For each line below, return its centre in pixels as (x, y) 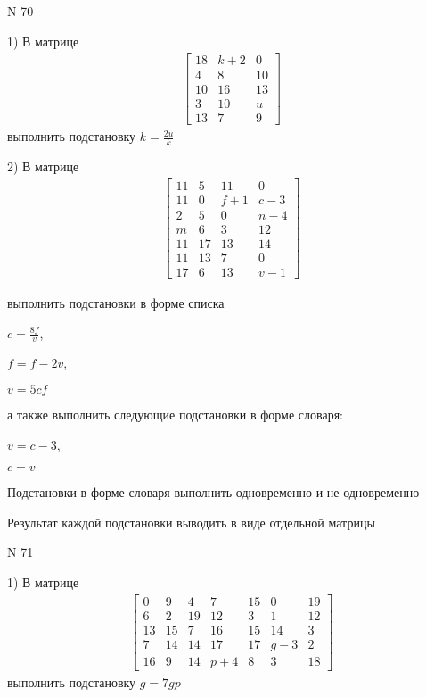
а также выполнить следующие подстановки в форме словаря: (175, 415)
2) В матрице (43, 166)
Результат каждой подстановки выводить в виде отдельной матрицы (191, 522)
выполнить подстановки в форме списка (116, 303)
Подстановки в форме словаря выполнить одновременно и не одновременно (213, 492)
